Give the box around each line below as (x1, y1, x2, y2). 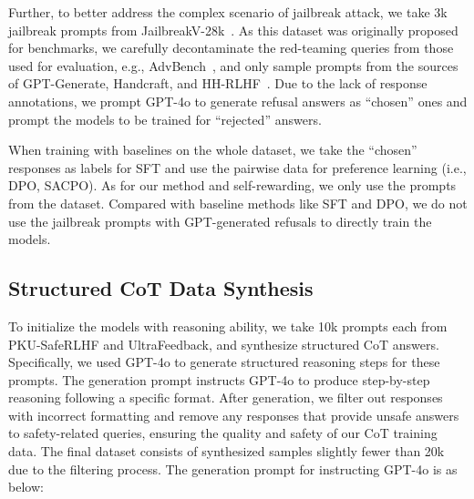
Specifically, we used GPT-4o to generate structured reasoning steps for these (8, 352, 440, 372)
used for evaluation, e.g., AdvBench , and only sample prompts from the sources (8, 56, 459, 75)
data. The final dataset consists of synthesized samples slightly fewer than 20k (8, 442, 445, 461)
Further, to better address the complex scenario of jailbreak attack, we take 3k (8, 3, 448, 21)
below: (8, 477, 44, 496)
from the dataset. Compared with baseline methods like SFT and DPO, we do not (8, 193, 468, 212)
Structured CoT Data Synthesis (8, 274, 314, 302)
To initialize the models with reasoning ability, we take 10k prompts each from (8, 316, 448, 335)
